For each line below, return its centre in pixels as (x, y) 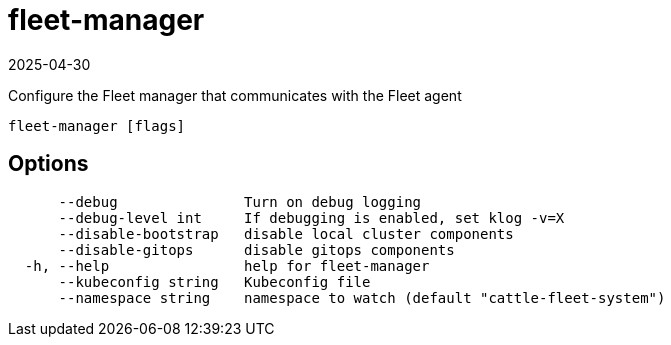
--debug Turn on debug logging (240, 201)
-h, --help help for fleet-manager (227, 265)
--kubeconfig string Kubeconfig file (214, 281)
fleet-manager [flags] (97, 125)
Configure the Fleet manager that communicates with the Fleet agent (235, 95)
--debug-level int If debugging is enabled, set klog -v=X (311, 217)
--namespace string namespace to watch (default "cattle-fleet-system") (362, 297)
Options (48, 164)
